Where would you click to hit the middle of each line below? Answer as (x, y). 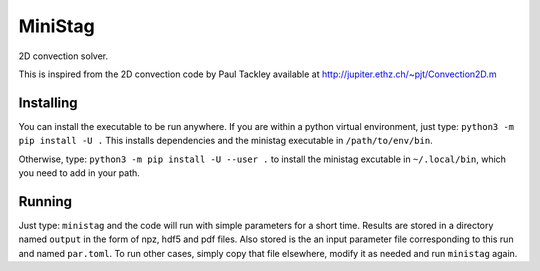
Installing (48, 102)
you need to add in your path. (79, 173)
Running (45, 201)
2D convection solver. (63, 56)
